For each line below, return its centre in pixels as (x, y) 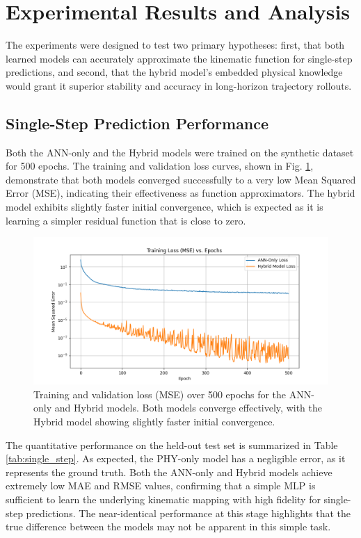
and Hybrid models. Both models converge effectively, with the (188, 408)
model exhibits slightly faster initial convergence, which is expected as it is (165, 207)
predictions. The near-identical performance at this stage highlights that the (188, 513)
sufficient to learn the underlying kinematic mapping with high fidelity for (163, 499)
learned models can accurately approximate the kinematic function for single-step (179, 58)
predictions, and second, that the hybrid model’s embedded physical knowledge (174, 72)
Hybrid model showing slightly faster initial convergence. (154, 422)
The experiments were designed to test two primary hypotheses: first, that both (175, 45)
